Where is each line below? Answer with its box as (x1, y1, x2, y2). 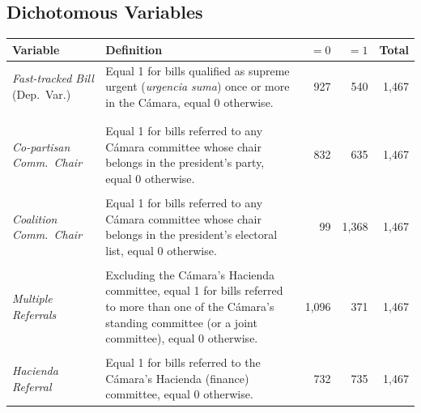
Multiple (12, 290, 53, 307)
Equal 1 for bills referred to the (105, 354, 261, 371)
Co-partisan (12, 138, 70, 155)
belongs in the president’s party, (105, 154, 265, 171)
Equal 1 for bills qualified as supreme (105, 62, 290, 79)
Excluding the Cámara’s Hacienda (105, 266, 275, 283)
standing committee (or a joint (105, 313, 257, 330)
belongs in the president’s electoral (105, 226, 278, 243)
